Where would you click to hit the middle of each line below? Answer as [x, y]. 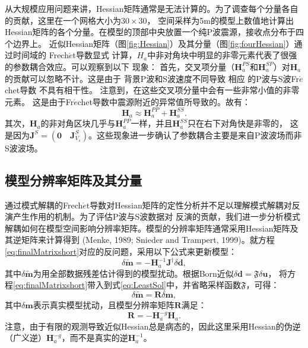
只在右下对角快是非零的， [237, 123]
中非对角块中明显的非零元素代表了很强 [222, 55]
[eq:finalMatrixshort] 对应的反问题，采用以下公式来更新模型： [121, 251]
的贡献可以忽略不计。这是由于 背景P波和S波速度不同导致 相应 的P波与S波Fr [152, 78]
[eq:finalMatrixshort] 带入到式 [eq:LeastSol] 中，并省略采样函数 [127, 285]
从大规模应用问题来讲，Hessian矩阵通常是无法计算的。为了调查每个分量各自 [152, 8]
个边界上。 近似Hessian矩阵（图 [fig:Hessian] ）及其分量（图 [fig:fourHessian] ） [150, 43]
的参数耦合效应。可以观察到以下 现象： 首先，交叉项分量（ [120, 66]
